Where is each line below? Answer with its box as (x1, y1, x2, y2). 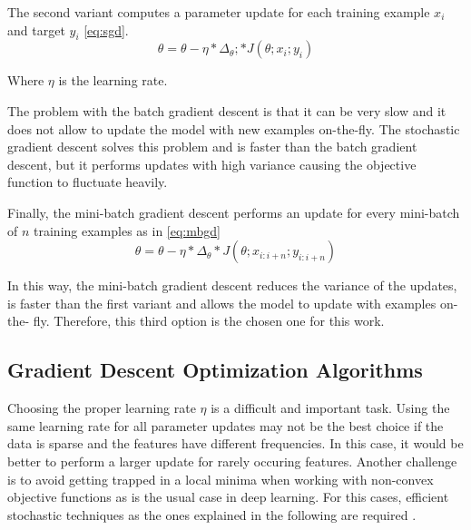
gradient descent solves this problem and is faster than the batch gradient (7, 137, 417, 156)
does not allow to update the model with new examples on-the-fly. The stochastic (7, 119, 460, 138)
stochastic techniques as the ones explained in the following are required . (7, 505, 417, 524)
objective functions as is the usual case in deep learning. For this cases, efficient (7, 487, 449, 506)
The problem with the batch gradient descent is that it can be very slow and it (7, 101, 446, 120)
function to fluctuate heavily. (7, 172, 168, 191)
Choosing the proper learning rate (7, 398, 196, 417)
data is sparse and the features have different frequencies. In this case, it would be (7, 434, 464, 453)
